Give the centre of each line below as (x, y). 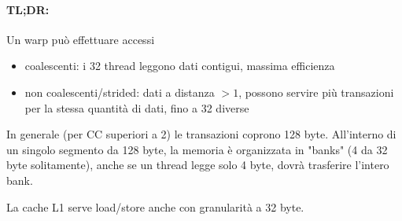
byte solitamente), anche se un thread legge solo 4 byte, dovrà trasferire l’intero (198, 165)
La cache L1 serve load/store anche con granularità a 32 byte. (155, 206)
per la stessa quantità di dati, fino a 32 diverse (137, 107)
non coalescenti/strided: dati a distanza (120, 92)
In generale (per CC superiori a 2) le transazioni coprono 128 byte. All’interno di (201, 134)
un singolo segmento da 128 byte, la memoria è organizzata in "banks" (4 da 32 (197, 149)
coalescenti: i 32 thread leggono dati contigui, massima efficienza (180, 66)
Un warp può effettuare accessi (81, 39)
